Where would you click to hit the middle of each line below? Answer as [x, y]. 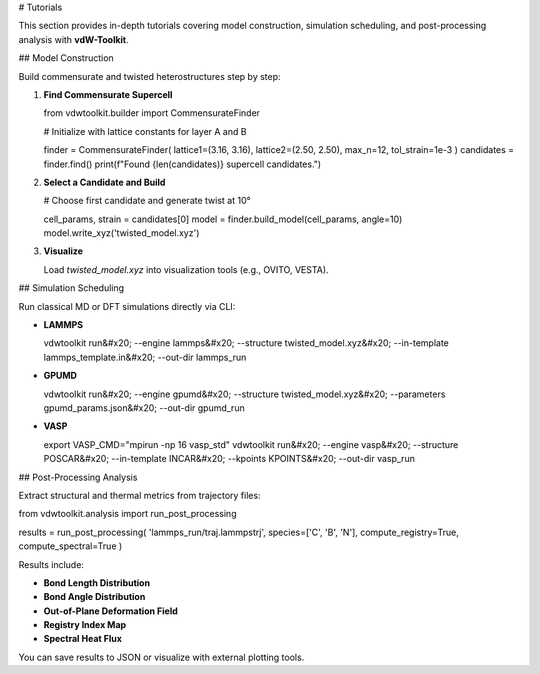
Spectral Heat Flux [82, 639]
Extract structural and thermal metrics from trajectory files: [139, 495]
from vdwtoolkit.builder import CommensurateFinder [151, 113]
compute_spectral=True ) [70, 546]
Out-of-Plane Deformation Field [111, 611]
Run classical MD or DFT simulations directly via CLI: [127, 306]
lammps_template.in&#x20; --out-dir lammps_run [145, 357]
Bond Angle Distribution [94, 597]
